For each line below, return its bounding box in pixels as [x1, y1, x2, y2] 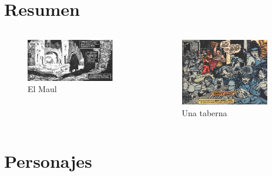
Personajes [4, 149, 92, 173]
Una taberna [182, 106, 227, 119]
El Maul [28, 83, 57, 95]
